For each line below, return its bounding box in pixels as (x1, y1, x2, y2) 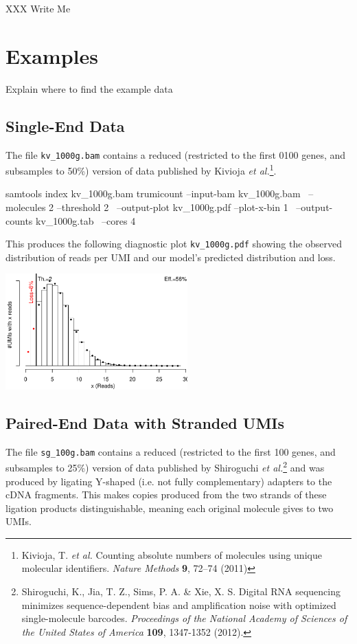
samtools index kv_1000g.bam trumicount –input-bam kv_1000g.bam (5, 186, 301, 201)
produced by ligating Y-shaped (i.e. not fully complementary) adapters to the (5, 474, 332, 488)
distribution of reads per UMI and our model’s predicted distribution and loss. (5, 249, 336, 264)
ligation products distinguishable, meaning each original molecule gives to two (5, 500, 334, 515)
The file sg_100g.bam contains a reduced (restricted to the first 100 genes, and (5, 444, 336, 458)
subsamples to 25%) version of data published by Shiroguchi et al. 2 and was (5, 458, 325, 474)
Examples (5, 41, 98, 69)
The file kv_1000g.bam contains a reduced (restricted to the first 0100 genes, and (5, 147, 346, 162)
